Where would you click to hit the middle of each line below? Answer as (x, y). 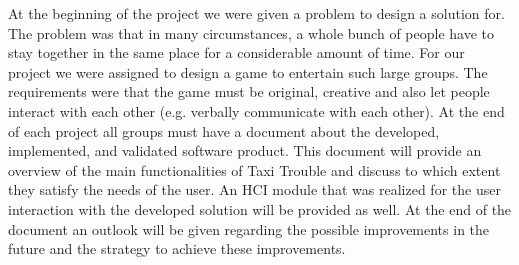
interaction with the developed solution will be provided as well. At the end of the (260, 208)
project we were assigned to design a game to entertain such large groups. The (248, 71)
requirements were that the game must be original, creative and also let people (249, 91)
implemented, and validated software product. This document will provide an (245, 150)
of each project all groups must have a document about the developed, (224, 130)
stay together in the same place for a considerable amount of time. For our (236, 52)
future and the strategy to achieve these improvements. (177, 248)
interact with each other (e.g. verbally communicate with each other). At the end (256, 110)
